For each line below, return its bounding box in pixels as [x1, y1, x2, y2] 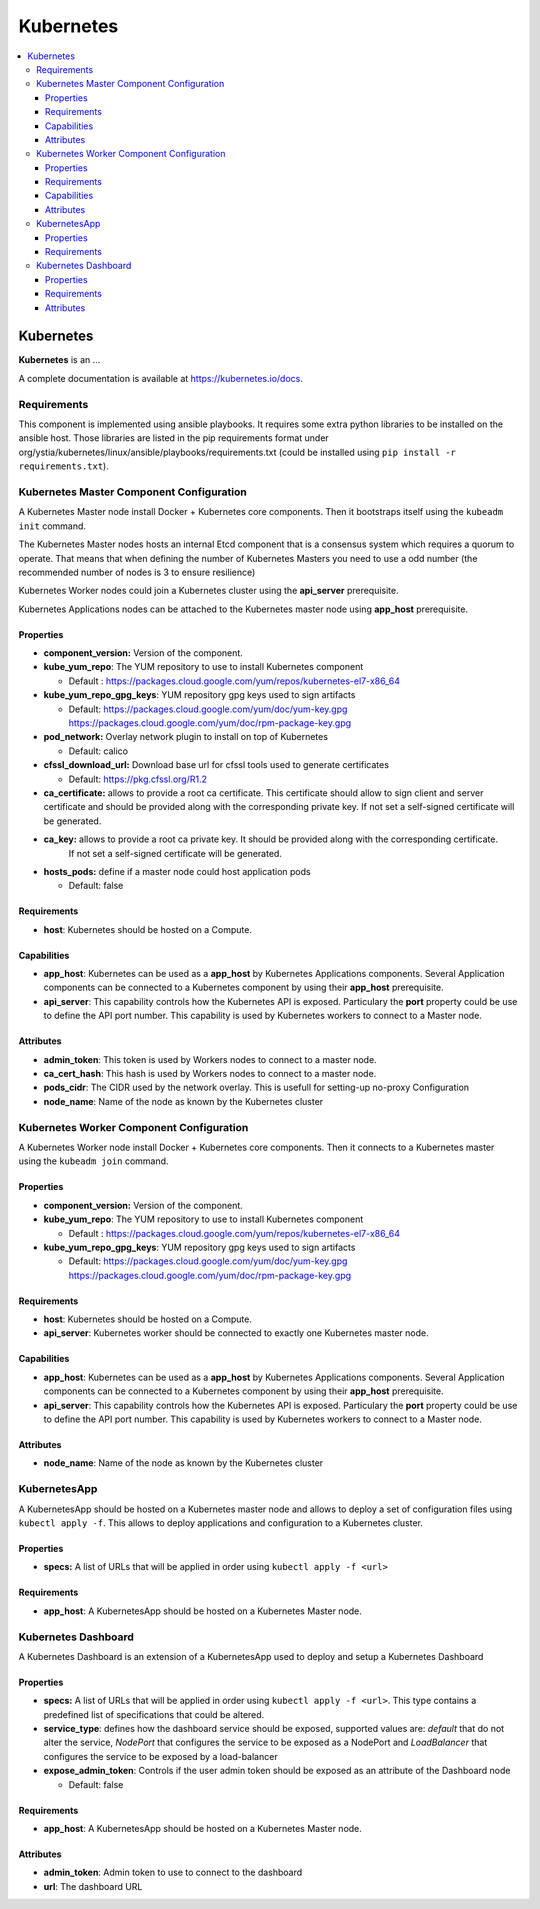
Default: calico [68, 745, 129, 757]
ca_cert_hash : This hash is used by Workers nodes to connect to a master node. [43, 1068, 377, 1080]
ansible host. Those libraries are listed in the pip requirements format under [18, 432, 329, 444]
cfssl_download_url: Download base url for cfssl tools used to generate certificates [43, 759, 390, 771]
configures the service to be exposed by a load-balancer [43, 1750, 279, 1762]
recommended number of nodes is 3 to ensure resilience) [18, 566, 256, 578]
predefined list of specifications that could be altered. [43, 1708, 265, 1720]
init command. [18, 520, 87, 532]
